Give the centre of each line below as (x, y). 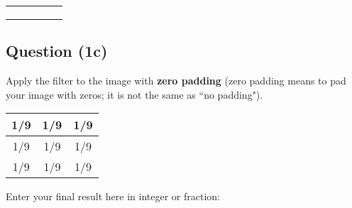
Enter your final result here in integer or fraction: (113, 196)
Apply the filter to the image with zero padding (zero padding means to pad (176, 81)
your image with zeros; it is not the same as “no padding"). (134, 94)
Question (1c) (57, 51)
